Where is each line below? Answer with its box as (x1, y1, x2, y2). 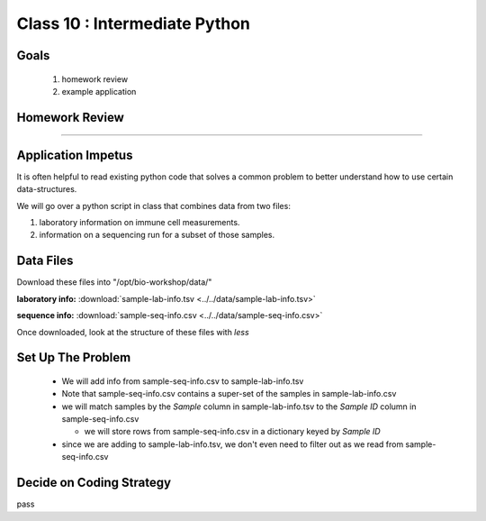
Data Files (16, 253, 74, 269)
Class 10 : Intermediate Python (16, 14, 251, 33)
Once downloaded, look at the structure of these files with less (16, 326, 249, 337)
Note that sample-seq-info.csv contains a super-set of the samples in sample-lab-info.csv (61, 388, 397, 399)
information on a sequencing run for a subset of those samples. (39, 230, 274, 241)
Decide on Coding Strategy (16, 475, 171, 490)
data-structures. (16, 184, 77, 195)
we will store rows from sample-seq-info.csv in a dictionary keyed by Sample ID (84, 426, 382, 437)
